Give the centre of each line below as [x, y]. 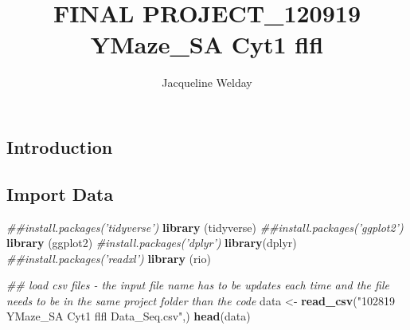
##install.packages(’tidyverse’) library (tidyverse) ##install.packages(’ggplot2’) [205, 227]
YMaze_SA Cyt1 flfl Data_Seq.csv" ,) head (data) [129, 316]
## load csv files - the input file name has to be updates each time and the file [198, 285]
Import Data [60, 193]
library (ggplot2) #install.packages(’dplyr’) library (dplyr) [152, 243]
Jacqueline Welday [207, 82]
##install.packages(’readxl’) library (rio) [109, 258]
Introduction [60, 146]
